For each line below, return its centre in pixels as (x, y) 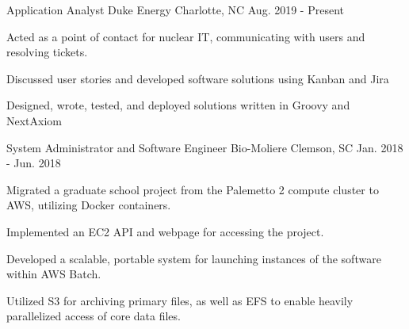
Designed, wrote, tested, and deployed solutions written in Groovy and (178, 105)
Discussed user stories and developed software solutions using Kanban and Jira (198, 78)
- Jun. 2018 (34, 163)
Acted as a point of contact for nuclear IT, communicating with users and (186, 36)
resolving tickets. (47, 52)
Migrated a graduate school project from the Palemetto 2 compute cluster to (193, 189)
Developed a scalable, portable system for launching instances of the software (194, 258)
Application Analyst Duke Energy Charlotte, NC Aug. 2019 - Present (175, 10)
